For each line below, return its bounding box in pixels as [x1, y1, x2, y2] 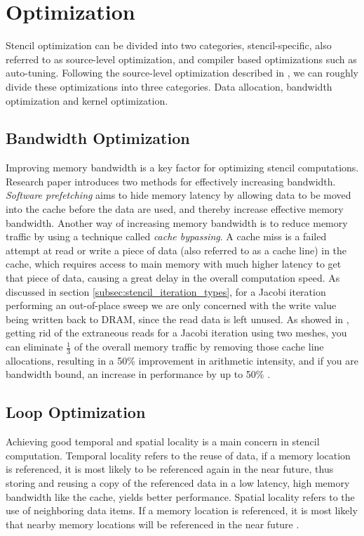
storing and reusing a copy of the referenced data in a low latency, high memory [6, 476, 350, 490]
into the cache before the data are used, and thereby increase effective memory [6, 202, 344, 216]
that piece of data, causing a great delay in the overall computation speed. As [6, 270, 340, 285]
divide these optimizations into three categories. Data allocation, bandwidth [6, 79, 332, 93]
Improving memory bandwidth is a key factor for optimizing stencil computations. [6, 160, 359, 175]
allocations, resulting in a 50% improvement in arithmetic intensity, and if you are [6, 353, 358, 367]
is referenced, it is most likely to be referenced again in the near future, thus [6, 462, 334, 476]
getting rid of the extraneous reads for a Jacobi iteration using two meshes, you [6, 325, 347, 340]
